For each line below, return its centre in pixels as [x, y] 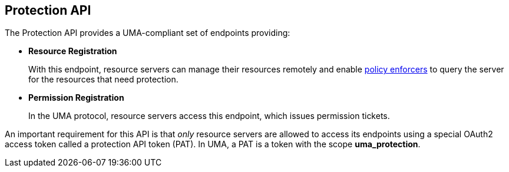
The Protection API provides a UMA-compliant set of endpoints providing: [148, 33]
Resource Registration [73, 51]
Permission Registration [76, 98]
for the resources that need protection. [103, 80]
